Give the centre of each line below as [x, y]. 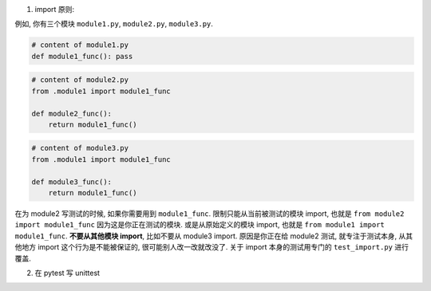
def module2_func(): [71, 113]
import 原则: [55, 9]
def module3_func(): [71, 182]
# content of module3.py [80, 148]
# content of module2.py [80, 80]
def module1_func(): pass [82, 56]
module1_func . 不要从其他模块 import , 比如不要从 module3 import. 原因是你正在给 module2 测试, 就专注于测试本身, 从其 [214, 236]
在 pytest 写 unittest [67, 273]
